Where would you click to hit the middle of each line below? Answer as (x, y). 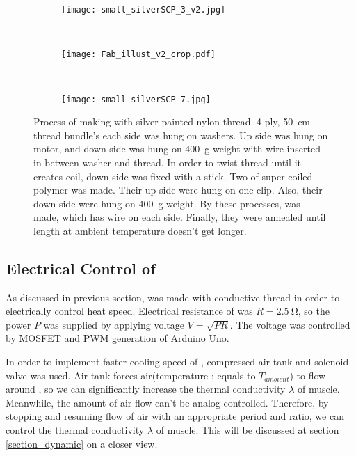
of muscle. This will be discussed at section (248, 430)
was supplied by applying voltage (114, 324)
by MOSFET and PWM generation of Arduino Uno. (118, 338)
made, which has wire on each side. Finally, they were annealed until (180, 217)
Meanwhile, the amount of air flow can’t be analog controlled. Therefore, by (167, 402)
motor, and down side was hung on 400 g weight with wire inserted (177, 149)
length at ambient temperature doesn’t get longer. (140, 230)
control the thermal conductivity (75, 430)
